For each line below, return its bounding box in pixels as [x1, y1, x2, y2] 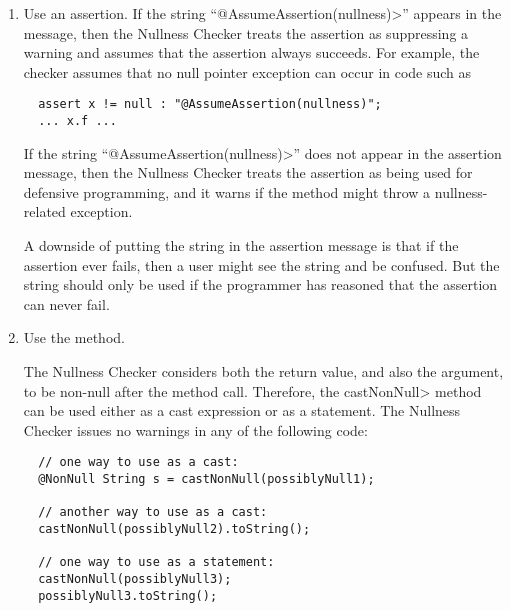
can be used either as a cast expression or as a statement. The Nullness [23, 400, 461, 421]
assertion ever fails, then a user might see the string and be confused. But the [23, 254, 500, 275]
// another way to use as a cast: [38, 505, 268, 520]
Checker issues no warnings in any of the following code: [23, 419, 368, 440]
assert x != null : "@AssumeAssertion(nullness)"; [38, 97, 382, 112]
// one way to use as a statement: [38, 555, 275, 570]
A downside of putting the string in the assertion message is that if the [23, 235, 459, 256]
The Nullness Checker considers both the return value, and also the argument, [23, 361, 504, 382]
